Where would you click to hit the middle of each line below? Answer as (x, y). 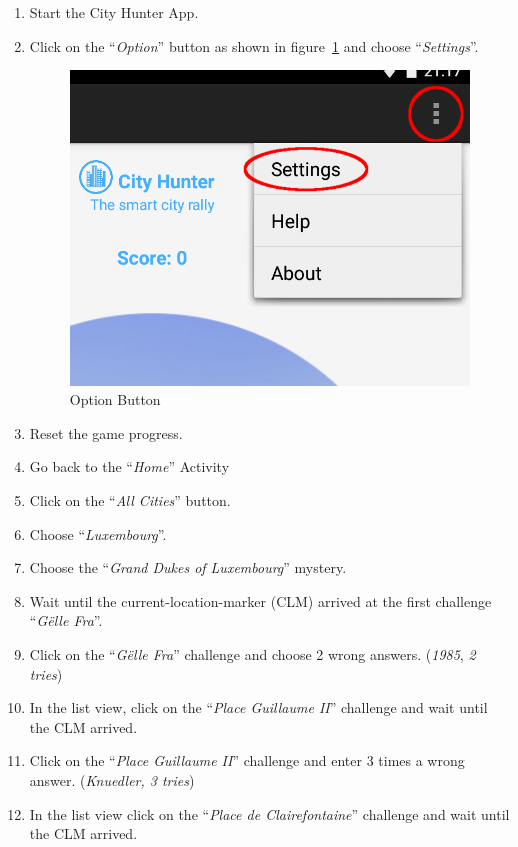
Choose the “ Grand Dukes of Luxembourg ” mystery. (188, 567)
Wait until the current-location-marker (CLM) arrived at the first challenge (260, 600)
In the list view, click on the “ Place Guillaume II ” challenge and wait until (258, 707)
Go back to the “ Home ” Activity (129, 466)
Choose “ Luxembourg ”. (98, 533)
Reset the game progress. (106, 432)
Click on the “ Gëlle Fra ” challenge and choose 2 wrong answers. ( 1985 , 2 (252, 654)
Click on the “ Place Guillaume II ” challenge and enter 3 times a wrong (247, 760)
